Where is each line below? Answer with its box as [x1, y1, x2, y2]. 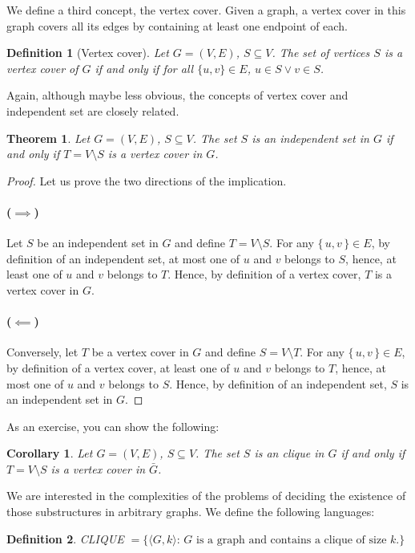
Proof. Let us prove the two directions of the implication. [6, 172, 287, 189]
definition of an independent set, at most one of [6, 250, 240, 266]
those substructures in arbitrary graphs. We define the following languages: [6, 503, 375, 520]
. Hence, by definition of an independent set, [169, 375, 387, 392]
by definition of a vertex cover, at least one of [6, 359, 230, 376]
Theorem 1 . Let [6, 129, 91, 146]
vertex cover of [6, 59, 79, 76]
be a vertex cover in [91, 344, 189, 360]
